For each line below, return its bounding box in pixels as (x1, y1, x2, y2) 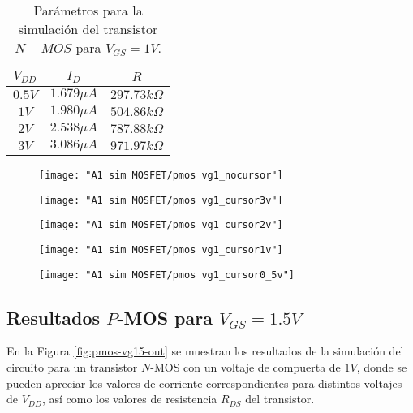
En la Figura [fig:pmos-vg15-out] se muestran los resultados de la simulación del (6, 342, 404, 359)
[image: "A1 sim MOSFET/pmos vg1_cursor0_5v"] (39, 269, 295, 281)
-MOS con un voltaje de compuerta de (150, 359, 341, 376)
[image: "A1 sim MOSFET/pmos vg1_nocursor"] (39, 169, 283, 181)
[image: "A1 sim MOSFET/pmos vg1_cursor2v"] (39, 219, 283, 231)
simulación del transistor (18, 19, 158, 38)
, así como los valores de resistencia (41, 390, 217, 407)
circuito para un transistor (6, 359, 138, 376)
